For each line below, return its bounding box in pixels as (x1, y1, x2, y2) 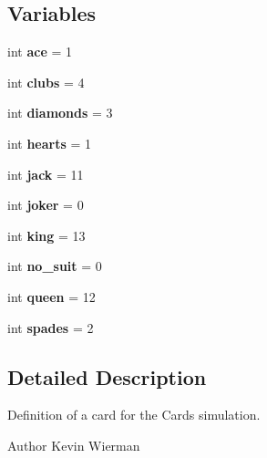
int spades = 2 (7, 317, 94, 337)
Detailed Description (7, 362, 207, 390)
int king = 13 (7, 225, 86, 245)
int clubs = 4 (7, 72, 85, 91)
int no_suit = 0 (7, 256, 102, 276)
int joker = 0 (7, 195, 84, 214)
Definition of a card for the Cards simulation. (7, 405, 261, 424)
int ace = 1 (7, 42, 72, 61)
